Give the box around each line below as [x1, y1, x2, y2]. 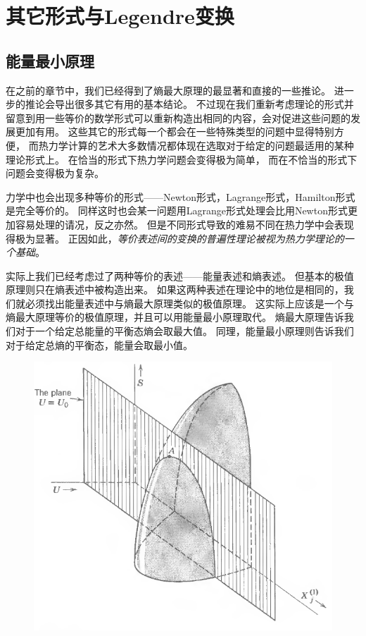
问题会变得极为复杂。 [6, 166, 104, 181]
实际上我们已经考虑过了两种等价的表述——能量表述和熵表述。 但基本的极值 [6, 268, 354, 283]
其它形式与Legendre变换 [6, 1, 234, 30]
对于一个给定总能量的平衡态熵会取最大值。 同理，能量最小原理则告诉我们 [15, 324, 354, 338]
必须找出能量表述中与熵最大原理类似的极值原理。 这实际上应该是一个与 [25, 295, 354, 310]
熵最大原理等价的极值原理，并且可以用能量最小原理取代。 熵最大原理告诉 [6, 310, 344, 324]
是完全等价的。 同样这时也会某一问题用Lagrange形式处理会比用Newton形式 [6, 203, 348, 218]
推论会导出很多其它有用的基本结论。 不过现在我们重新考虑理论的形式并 [25, 97, 354, 111]
